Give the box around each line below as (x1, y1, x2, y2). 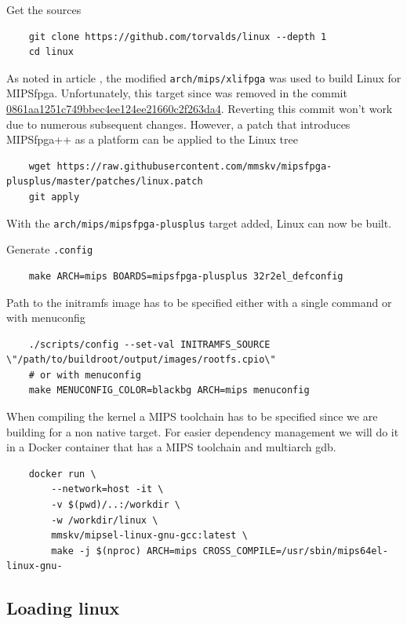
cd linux (28, 46, 74, 58)
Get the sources (6, 2, 82, 17)
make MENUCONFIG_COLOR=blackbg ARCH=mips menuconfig (28, 385, 310, 396)
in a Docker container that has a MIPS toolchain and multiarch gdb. (6, 439, 336, 455)
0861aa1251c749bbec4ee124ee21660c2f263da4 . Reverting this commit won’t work (6, 100, 393, 117)
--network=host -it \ (51, 484, 164, 495)
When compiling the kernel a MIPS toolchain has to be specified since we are (6, 408, 378, 425)
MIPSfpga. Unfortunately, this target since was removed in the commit (6, 85, 347, 101)
